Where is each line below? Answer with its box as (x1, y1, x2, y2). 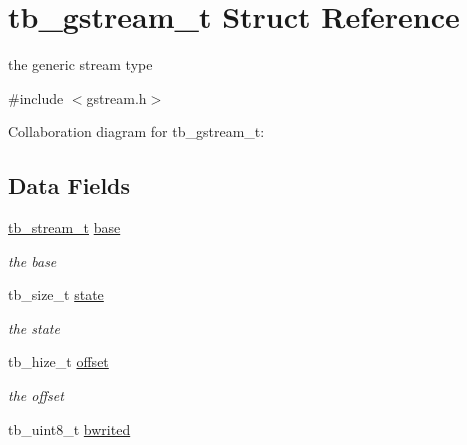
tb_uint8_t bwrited (8, 418, 131, 439)
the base (8, 250, 57, 271)
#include (8, 87, 64, 108)
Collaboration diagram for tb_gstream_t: (8, 121, 265, 142)
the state (8, 317, 60, 338)
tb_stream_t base (8, 217, 121, 238)
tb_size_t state (8, 284, 104, 305)
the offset (8, 385, 64, 406)
